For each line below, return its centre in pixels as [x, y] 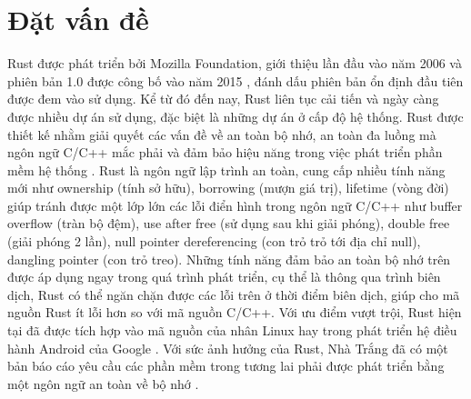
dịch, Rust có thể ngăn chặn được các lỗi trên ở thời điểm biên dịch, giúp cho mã [234, 294]
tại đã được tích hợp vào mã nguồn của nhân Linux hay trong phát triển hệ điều [232, 330]
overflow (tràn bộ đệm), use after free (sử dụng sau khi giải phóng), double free [229, 223]
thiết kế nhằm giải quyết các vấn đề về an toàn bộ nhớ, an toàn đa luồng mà [222, 134]
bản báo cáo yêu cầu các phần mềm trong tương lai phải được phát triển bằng [226, 366]
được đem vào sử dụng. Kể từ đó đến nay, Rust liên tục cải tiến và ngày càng [223, 99]
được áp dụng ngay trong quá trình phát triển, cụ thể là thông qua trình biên [224, 277]
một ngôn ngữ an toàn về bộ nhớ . [103, 383]
